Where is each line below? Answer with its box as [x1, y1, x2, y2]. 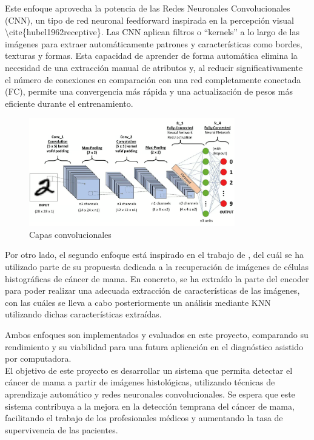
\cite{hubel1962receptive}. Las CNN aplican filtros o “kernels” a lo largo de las [5, 25, 299, 38]
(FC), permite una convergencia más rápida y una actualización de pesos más [5, 85, 293, 98]
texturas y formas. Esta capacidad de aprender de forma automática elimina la [5, 49, 298, 62]
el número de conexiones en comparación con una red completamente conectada [5, 73, 301, 86]
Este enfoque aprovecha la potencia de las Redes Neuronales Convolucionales [5, 2, 290, 14]
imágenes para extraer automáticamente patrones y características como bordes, [5, 37, 302, 50]
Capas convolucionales [29, 228, 112, 240]
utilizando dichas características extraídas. [5, 308, 162, 320]
